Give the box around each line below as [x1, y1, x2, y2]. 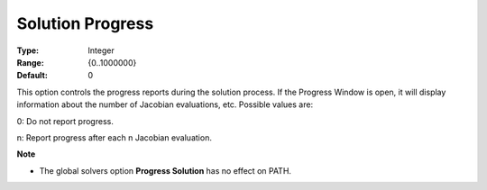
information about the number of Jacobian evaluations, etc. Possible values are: [16, 99, 314, 110]
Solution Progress [16, 14, 154, 33]
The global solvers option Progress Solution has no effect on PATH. [39, 165, 292, 176]
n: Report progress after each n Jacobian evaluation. [16, 131, 212, 143]
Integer [87, 45, 115, 56]
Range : [16, 57, 44, 68]
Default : [16, 70, 49, 81]
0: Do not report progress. [16, 115, 115, 126]
